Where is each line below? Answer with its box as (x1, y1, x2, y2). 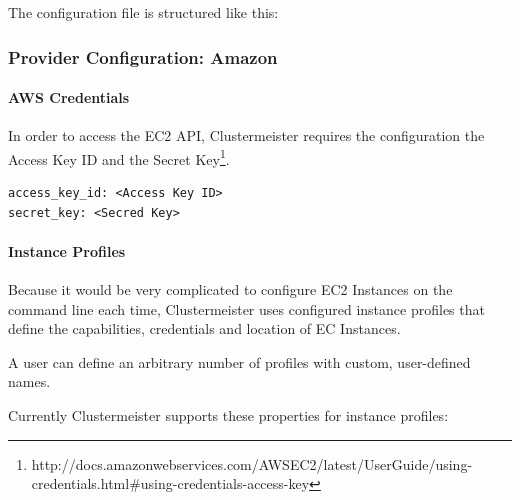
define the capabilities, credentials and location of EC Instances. (8, 318, 401, 339)
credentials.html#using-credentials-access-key (31, 473, 310, 494)
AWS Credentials (8, 87, 130, 108)
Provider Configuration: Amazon (8, 44, 278, 69)
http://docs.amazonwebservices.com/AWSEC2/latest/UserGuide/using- (31, 453, 473, 474)
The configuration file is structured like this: (8, 2, 279, 22)
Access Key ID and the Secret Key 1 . (8, 145, 230, 169)
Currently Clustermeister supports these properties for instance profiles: (8, 405, 449, 426)
